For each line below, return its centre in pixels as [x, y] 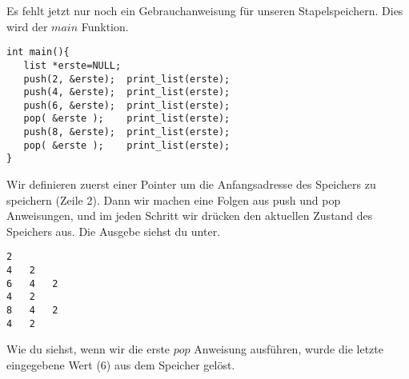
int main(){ [38, 52]
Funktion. [105, 26]
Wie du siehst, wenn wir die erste [88, 349]
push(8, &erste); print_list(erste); [127, 132]
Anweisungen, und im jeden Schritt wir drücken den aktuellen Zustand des [190, 215]
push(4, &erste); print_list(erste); [127, 92]
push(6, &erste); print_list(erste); [127, 105]
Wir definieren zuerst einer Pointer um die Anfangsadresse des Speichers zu [191, 184]
